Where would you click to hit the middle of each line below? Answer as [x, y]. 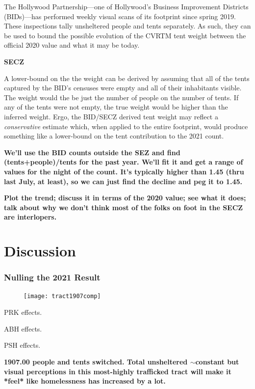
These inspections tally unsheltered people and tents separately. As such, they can [127, 26]
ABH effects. [23, 328]
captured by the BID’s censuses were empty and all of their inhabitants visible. [123, 88]
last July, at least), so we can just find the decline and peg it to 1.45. [123, 181]
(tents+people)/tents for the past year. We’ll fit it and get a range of [124, 162]
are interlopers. [30, 217]
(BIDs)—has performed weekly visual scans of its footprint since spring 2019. [120, 16]
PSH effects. [22, 345]
